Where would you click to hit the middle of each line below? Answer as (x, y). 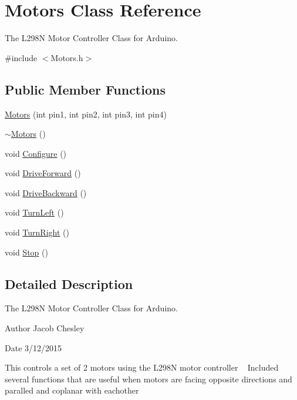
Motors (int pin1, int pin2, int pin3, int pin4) (86, 114)
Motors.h (67, 57)
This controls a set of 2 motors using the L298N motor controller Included (142, 367)
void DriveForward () (43, 173)
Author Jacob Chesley (45, 328)
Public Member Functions (85, 89)
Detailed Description (69, 283)
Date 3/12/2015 (33, 347)
